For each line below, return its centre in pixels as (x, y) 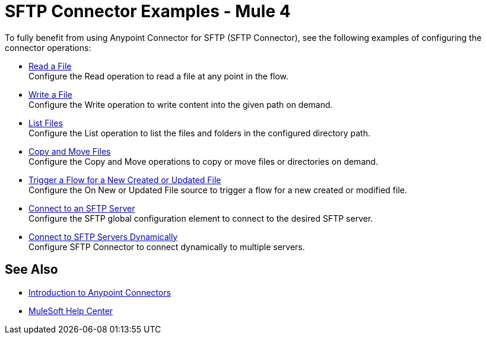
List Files (46, 123)
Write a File (50, 94)
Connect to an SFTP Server (82, 208)
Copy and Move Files (70, 151)
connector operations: (48, 47)
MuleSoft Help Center (71, 311)
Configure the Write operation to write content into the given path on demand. (181, 104)
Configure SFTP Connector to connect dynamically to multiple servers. (167, 247)
